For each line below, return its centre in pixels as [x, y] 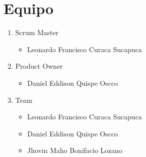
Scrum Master [37, 32]
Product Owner [39, 66]
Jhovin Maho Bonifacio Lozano [75, 150]
